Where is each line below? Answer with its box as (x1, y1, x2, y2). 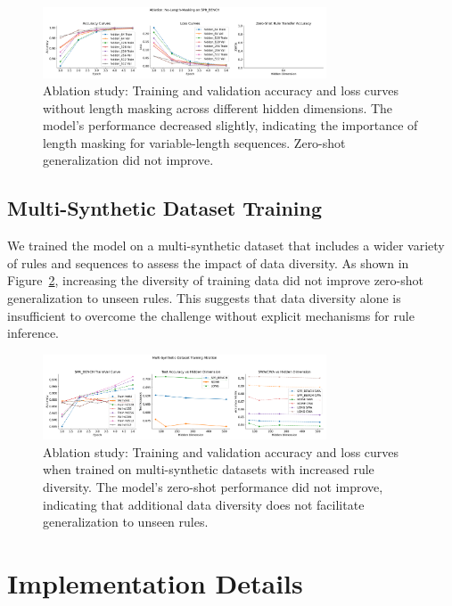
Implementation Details (7, 564, 303, 601)
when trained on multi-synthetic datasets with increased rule (43, 460, 374, 479)
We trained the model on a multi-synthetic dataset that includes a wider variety (7, 236, 445, 255)
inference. (7, 323, 59, 342)
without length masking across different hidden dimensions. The (43, 98, 393, 117)
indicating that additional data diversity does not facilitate (43, 495, 365, 513)
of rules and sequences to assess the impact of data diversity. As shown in (7, 253, 409, 272)
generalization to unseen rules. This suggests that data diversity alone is (7, 289, 401, 307)
